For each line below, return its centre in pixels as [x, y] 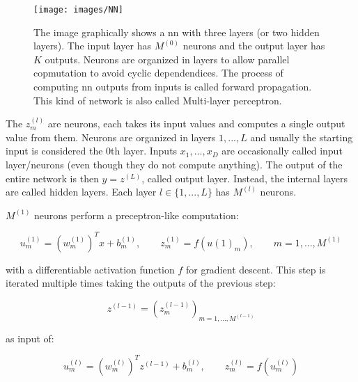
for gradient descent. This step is [256, 269]
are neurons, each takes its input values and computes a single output [196, 124]
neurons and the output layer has [254, 46]
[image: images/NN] [78, 10]
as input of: [30, 338]
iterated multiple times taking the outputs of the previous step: [141, 283]
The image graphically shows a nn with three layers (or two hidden [177, 32]
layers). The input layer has [93, 46]
